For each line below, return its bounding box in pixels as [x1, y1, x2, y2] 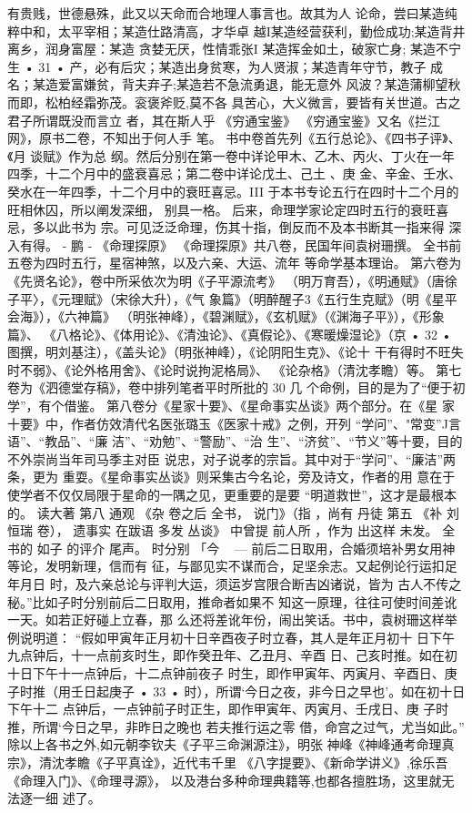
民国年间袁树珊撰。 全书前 [304, 235, 462, 254]
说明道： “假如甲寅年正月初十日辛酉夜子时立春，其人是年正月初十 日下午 [19, 627, 455, 646]
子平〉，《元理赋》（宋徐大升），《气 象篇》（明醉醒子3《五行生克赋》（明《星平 [7, 289, 457, 308]
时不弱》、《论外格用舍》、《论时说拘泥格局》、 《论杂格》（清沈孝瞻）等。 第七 [7, 360, 462, 379]
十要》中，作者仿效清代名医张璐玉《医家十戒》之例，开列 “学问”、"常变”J [7, 413, 448, 432]
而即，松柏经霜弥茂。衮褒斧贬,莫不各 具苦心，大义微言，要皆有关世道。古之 [7, 92, 461, 111]
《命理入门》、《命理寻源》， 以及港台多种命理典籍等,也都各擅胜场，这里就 [7, 770, 442, 789]
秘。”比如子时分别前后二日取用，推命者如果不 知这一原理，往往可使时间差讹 [7, 592, 457, 611]
